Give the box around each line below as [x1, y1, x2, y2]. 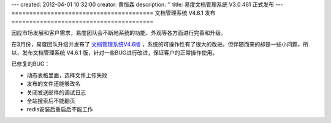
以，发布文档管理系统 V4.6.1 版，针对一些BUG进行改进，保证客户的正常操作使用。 [11, 49, 218, 56]
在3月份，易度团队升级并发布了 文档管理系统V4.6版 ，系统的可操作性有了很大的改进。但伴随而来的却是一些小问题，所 [11, 40, 309, 48]
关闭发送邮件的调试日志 [26, 89, 86, 96]
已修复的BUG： [11, 60, 50, 67]
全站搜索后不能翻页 [26, 97, 75, 104]
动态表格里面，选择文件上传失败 [26, 71, 107, 79]
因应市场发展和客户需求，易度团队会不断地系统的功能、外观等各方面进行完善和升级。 [11, 29, 226, 37]
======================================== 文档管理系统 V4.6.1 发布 [11, 9, 216, 17]
